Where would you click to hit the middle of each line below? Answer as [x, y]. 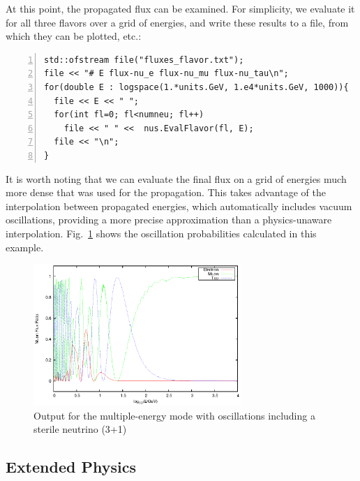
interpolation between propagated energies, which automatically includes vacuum [179, 206]
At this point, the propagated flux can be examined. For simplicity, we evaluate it [180, 8]
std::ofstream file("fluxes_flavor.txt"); [144, 60]
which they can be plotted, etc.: [74, 36]
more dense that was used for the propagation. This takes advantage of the [166, 192]
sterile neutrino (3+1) [80, 429]
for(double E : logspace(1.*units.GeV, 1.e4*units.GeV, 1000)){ [196, 87]
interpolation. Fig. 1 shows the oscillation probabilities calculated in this [161, 233]
